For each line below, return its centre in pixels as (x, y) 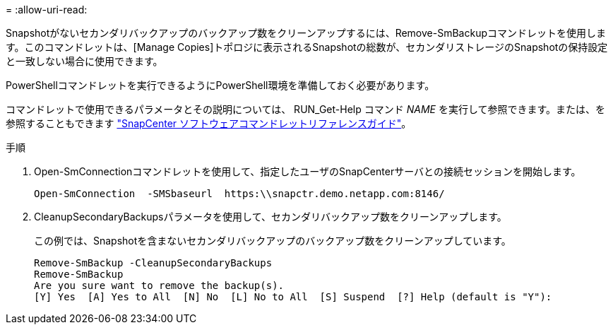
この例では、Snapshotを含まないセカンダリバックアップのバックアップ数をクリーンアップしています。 (273, 241)
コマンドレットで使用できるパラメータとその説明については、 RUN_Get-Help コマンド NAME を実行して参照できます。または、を (306, 109)
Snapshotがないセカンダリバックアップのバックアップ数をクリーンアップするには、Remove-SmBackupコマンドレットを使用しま (306, 33)
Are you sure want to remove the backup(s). (159, 285)
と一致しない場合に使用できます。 (84, 61)
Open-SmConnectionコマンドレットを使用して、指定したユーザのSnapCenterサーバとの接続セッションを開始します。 (308, 171)
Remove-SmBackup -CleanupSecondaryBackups (153, 263)
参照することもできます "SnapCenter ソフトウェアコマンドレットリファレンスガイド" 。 (209, 123)
